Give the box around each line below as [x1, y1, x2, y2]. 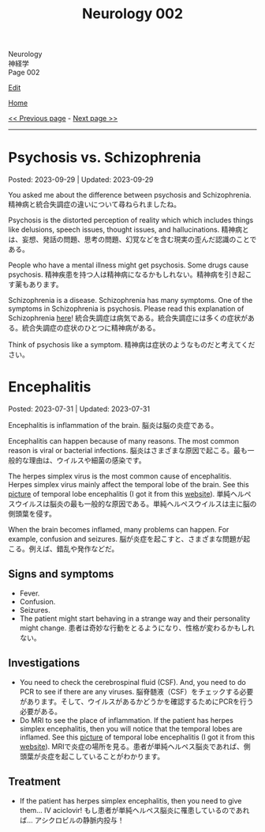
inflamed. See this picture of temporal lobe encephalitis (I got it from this [19, 732, 255, 742]
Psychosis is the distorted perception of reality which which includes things [8, 215, 254, 225]
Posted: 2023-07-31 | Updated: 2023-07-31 [8, 404, 151, 414]
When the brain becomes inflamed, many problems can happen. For [8, 525, 230, 535]
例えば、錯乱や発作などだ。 [28, 544, 119, 554]
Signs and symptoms [8, 567, 114, 581]
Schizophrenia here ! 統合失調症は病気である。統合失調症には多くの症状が [8, 313, 248, 323]
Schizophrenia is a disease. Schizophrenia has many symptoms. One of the [8, 296, 253, 305]
